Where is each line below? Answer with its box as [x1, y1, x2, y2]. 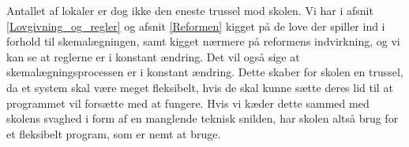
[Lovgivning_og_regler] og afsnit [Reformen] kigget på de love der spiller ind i [6, 17, 385, 34]
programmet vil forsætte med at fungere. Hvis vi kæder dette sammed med [6, 94, 370, 111]
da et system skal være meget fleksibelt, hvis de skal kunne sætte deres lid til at [6, 79, 393, 95]
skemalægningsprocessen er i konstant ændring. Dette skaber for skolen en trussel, [6, 64, 403, 80]
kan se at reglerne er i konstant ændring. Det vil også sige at [6, 48, 300, 64]
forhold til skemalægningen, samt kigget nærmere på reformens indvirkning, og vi [6, 33, 400, 50]
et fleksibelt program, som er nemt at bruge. [6, 125, 221, 141]
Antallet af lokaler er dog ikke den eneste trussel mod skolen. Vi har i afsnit [6, 2, 373, 18]
